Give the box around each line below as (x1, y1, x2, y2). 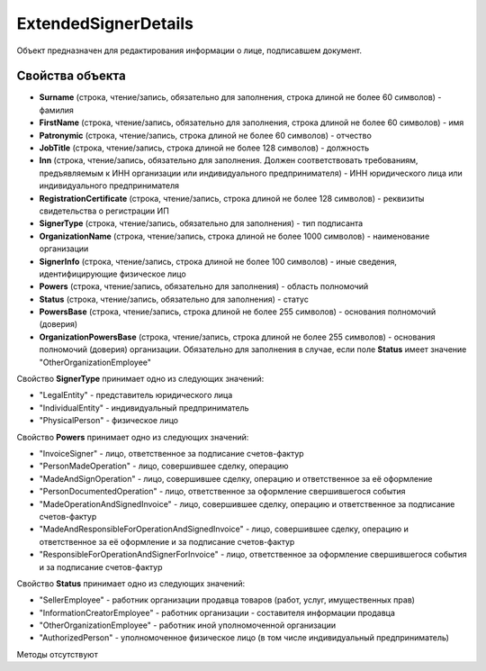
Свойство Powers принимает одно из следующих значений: (16, 431, 249, 442)
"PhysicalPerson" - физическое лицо (39, 415, 179, 426)
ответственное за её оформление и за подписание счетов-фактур (39, 536, 295, 547)
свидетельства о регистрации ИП (39, 205, 170, 216)
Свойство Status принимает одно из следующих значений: (16, 577, 246, 589)
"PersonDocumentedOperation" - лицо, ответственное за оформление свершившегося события (39, 486, 406, 497)
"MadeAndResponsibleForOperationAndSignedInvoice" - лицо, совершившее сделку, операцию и (39, 523, 409, 535)
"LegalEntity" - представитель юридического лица (39, 390, 233, 401)
